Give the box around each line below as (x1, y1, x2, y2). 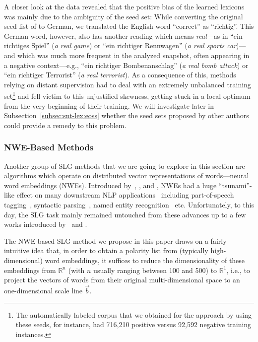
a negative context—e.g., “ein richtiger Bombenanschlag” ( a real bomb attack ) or (4, 60, 249, 70)
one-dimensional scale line (4, 285, 83, 295)
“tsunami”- (218, 180, 252, 190)
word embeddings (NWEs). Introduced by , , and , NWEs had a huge (4, 180, 217, 190)
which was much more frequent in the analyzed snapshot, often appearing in (17, 50, 250, 60)
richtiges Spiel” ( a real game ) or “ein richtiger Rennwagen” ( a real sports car (4, 40, 237, 51)
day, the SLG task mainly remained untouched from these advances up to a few (4, 209, 246, 219)
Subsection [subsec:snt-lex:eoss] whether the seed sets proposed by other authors (4, 110, 249, 121)
